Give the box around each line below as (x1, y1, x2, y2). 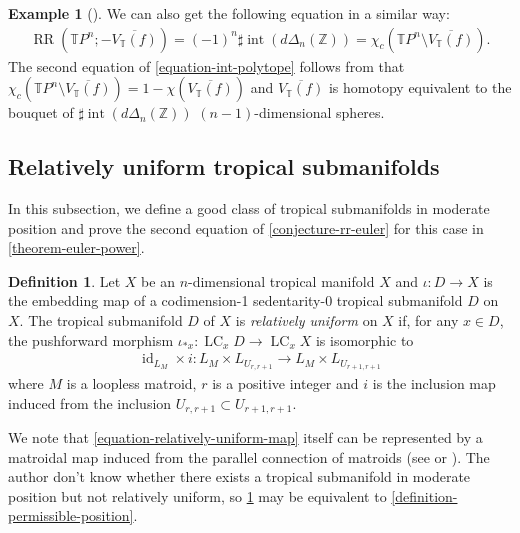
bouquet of (8, 102, 74, 123)
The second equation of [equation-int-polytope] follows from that (8, 55, 405, 76)
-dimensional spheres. (254, 102, 385, 123)
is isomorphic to (315, 329, 414, 350)
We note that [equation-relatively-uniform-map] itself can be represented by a (8, 427, 483, 448)
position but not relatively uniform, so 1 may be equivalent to (8, 485, 387, 506)
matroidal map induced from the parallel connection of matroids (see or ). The (8, 446, 490, 467)
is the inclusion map (372, 373, 496, 394)
